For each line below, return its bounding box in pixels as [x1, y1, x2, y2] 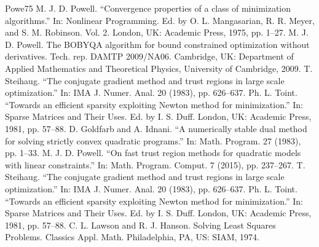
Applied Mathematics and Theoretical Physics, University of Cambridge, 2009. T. [5, 61, 313, 74]
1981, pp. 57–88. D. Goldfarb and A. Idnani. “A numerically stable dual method [5, 122, 307, 135]
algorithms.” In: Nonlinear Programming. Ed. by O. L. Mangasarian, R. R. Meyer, [5, 14, 315, 26]
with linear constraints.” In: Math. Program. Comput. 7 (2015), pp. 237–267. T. [5, 158, 305, 171]
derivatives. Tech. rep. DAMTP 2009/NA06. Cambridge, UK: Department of [5, 50, 294, 63]
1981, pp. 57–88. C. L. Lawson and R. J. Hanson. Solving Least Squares [5, 218, 276, 231]
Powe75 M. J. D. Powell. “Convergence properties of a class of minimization [5, 2, 291, 14]
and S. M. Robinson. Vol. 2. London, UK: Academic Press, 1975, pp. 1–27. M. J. [5, 26, 309, 39]
